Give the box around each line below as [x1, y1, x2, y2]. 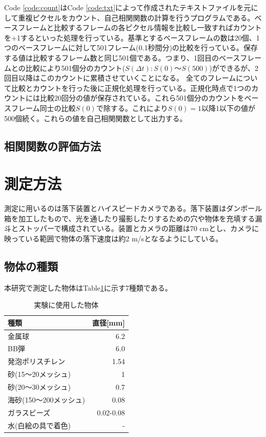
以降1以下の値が [201, 102, 256, 113]
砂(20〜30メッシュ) [8, 382, 71, 392]
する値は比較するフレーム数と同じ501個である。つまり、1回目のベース [4, 52, 240, 63]
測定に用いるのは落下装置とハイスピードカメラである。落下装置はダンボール [4, 203, 262, 214]
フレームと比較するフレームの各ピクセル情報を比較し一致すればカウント [18, 22, 262, 33]
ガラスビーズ [8, 407, 51, 417]
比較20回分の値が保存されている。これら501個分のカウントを [39, 92, 244, 103]
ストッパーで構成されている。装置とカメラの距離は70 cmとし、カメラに [18, 223, 259, 234]
